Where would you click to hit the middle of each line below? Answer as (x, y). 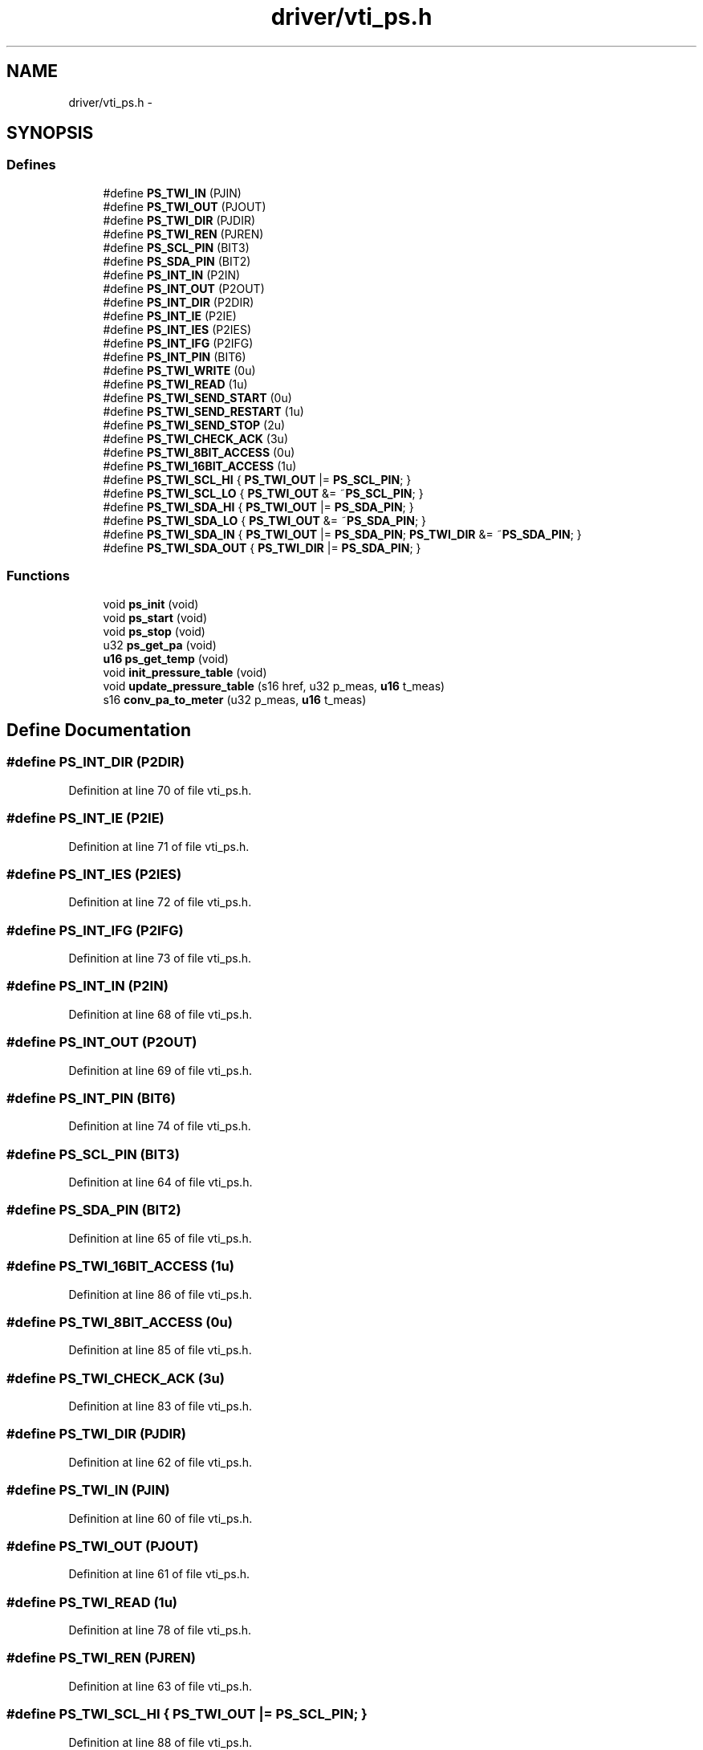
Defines (31, 165)
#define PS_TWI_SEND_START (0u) (197, 397)
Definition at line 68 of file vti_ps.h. (161, 1014)
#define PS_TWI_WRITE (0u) (179, 370)
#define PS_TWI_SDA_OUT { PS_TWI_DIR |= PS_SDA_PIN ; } (262, 547)
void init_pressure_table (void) (185, 672)
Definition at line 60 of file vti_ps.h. (161, 1518)
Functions (38, 576)
